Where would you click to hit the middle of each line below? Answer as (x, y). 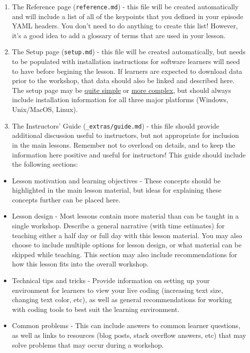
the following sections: (45, 164)
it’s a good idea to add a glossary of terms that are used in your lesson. (119, 35)
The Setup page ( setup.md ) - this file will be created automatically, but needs (129, 52)
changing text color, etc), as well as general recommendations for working (122, 299)
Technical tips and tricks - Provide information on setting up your (111, 280)
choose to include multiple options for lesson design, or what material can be (127, 245)
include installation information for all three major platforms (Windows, (120, 99)
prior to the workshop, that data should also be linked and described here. (123, 80)
